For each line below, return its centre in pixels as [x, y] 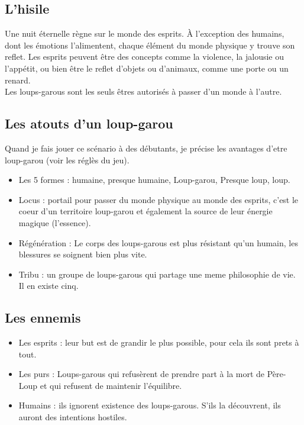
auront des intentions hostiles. [73, 417]
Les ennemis [43, 318]
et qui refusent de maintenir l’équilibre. [111, 385]
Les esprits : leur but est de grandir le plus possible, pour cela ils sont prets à [159, 342]
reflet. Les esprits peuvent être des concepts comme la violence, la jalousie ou [145, 57]
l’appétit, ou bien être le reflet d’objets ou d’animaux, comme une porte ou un [147, 68]
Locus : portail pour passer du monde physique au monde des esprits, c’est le [159, 199]
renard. [18, 80]
